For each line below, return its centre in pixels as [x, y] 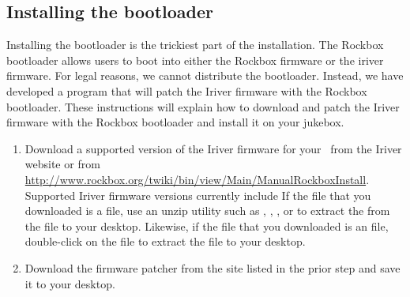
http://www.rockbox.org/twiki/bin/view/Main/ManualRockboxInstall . [197, 179]
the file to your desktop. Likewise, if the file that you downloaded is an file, [207, 226]
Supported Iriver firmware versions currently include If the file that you [198, 195]
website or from [62, 164]
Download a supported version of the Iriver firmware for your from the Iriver [213, 148]
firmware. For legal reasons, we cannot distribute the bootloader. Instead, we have [205, 75]
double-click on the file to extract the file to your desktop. [165, 241]
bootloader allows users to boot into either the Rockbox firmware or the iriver [195, 60]
